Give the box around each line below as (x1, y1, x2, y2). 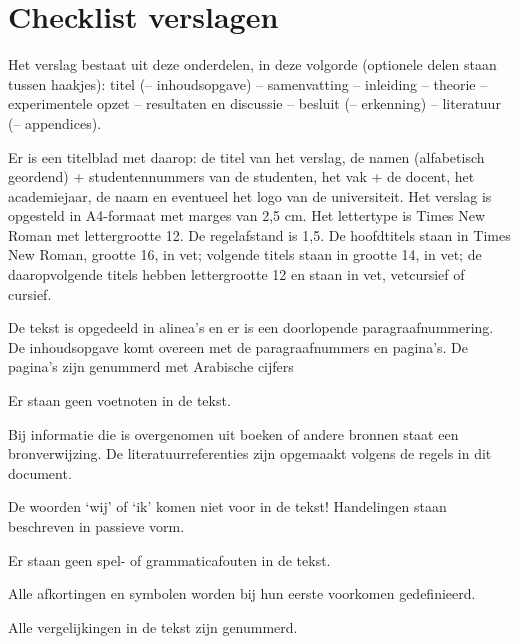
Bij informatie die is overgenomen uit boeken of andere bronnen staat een (8, 423, 459, 444)
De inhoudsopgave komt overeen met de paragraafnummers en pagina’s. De (8, 336, 469, 357)
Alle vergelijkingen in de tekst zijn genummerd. (8, 616, 298, 637)
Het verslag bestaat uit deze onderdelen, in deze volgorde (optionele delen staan (8, 54, 497, 75)
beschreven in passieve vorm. (8, 516, 185, 536)
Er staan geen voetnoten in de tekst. (8, 390, 231, 411)
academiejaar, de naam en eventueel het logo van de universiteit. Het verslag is (8, 185, 492, 206)
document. (8, 462, 72, 483)
